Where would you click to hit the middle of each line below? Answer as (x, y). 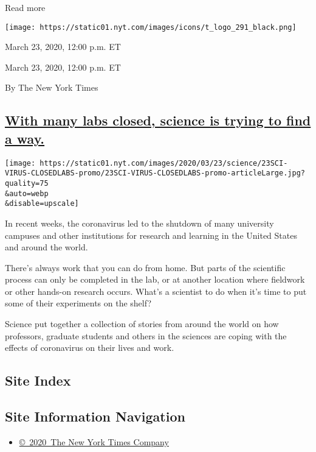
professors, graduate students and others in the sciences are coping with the (146, 335)
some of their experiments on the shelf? (78, 303)
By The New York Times (52, 87)
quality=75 (27, 183)
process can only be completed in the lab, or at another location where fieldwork (155, 279)
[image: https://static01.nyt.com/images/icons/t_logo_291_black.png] (151, 27)
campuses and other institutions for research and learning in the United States (151, 235)
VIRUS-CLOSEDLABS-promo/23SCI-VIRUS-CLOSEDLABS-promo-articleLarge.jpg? (155, 173)
